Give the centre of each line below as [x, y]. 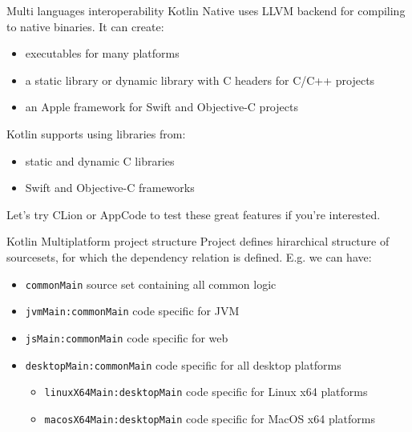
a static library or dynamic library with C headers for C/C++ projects [200, 80]
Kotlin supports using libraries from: [96, 133]
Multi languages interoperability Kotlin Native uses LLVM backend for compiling [206, 10]
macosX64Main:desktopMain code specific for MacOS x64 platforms [210, 418]
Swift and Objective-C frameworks [110, 188]
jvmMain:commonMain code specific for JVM [132, 311]
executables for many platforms [102, 53]
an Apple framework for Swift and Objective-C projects [162, 107]
